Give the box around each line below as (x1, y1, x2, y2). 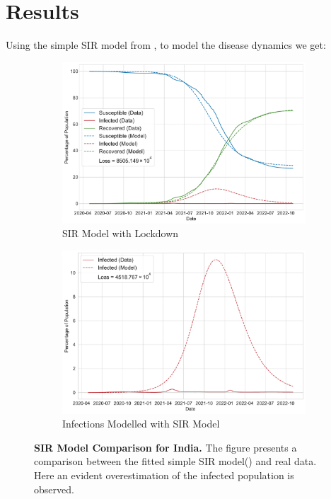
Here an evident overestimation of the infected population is (34, 468, 294, 483)
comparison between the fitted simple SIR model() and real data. (34, 454, 317, 469)
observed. (34, 481, 74, 496)
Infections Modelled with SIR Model (62, 416, 220, 431)
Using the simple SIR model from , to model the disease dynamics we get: (6, 38, 326, 52)
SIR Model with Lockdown (62, 226, 179, 241)
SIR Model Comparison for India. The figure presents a (34, 440, 297, 454)
